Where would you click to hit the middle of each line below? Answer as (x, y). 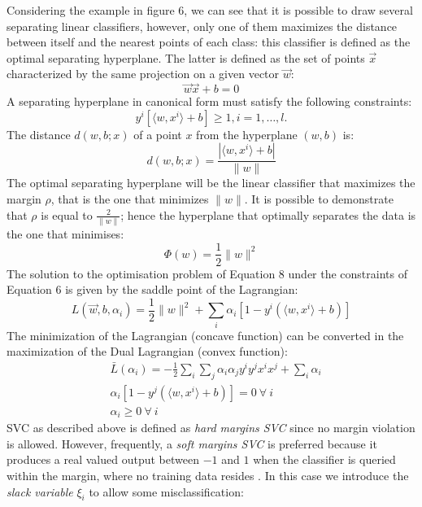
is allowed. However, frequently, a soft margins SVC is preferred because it (192, 443)
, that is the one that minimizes (130, 199)
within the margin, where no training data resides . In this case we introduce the (208, 476)
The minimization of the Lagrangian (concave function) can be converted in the (205, 335)
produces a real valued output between (103, 459)
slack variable (40, 491)
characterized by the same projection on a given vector (143, 74)
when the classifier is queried (324, 459)
